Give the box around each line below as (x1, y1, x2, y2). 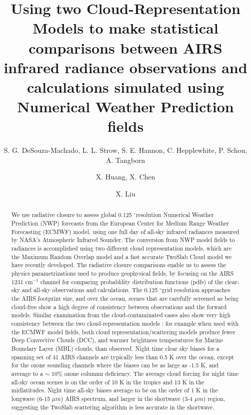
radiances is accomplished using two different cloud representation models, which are (11, 244, 231, 253)
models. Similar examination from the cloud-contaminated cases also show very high (11, 311, 231, 319)
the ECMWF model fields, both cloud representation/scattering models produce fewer (11, 327, 235, 336)
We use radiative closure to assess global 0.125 (11, 211, 132, 219)
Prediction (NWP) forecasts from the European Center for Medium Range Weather (11, 219, 229, 228)
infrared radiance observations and (3, 57, 247, 77)
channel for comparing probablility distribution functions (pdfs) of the (40, 277, 223, 286)
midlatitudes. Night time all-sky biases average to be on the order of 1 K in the (11, 386, 218, 394)
